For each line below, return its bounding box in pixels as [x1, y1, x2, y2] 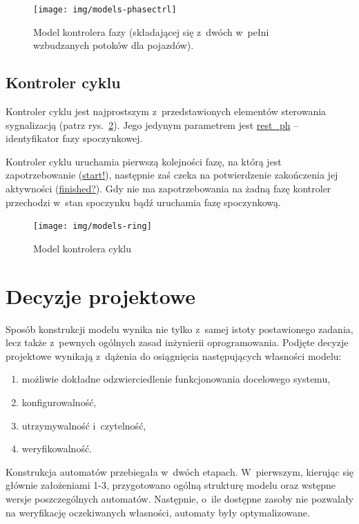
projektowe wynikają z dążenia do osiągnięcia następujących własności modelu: [6, 348, 342, 363]
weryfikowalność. [21, 441, 93, 456]
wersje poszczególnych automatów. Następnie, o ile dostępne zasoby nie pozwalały [6, 491, 354, 505]
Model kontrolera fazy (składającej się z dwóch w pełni [33, 24, 269, 39]
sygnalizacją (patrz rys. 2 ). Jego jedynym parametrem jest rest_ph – [6, 117, 299, 132]
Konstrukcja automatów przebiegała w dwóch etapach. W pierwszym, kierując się [6, 464, 354, 478]
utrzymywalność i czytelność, [21, 418, 146, 432]
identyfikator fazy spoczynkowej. [6, 131, 143, 145]
